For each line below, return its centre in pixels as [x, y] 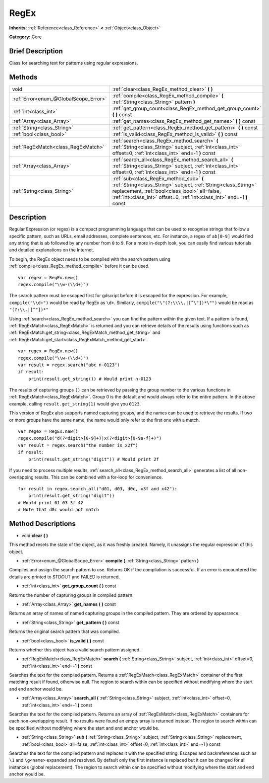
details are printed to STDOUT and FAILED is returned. [64, 577]
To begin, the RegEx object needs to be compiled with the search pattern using [90, 259]
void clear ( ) [35, 535]
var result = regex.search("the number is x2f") [78, 445]
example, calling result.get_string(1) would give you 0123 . [75, 404]
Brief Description [36, 51]
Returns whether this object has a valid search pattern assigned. [75, 650]
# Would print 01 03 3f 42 [51, 503]
